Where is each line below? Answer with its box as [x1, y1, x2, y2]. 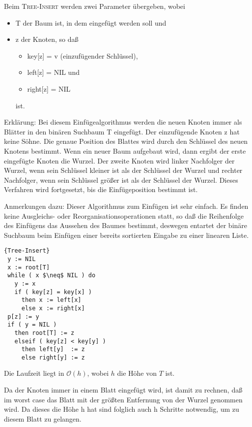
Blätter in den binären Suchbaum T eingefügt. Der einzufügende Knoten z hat [4, 126, 240, 136]
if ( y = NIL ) [7, 321, 57, 328]
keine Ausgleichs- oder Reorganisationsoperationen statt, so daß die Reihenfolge [4, 210, 244, 221]
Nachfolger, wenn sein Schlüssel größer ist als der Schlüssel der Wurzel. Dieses [4, 174, 238, 185]
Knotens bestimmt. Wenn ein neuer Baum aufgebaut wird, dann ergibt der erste [4, 145, 246, 156]
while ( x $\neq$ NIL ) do [7, 272, 96, 279]
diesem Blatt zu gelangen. [4, 413, 82, 424]
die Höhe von [117, 368, 157, 378]
